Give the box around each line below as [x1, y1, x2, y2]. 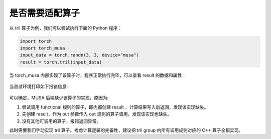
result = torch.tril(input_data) [20, 59, 102, 65]
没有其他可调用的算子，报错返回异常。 [22, 118, 101, 124]
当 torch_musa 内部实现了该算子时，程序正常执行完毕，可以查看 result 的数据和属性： [9, 72, 187, 78]
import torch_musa [20, 45, 65, 51]
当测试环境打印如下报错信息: [9, 83, 68, 89]
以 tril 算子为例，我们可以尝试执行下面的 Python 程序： [9, 25, 122, 31]
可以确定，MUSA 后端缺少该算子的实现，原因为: [9, 95, 109, 101]
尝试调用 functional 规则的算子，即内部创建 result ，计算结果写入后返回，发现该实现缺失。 [22, 104, 209, 110]
